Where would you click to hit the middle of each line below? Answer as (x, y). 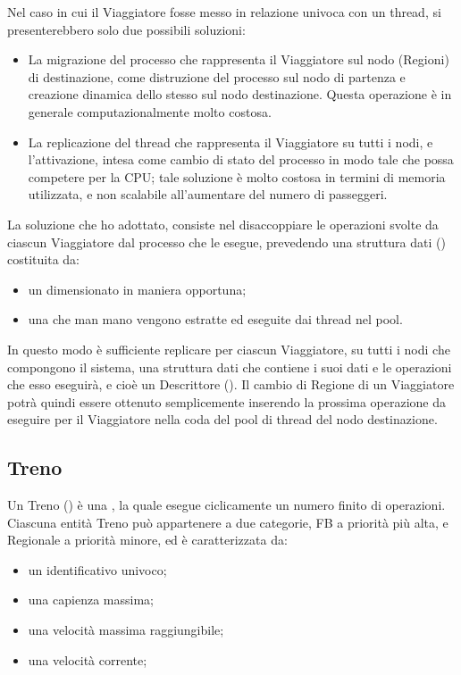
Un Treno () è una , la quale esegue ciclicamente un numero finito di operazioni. (226, 505)
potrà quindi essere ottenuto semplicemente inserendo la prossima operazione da (227, 401)
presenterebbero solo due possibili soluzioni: (126, 29)
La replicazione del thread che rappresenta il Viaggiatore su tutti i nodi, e (230, 142)
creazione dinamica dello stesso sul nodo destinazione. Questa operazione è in (240, 94)
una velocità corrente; (88, 659)
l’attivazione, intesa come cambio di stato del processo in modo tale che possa (241, 159)
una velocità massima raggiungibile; (126, 630)
